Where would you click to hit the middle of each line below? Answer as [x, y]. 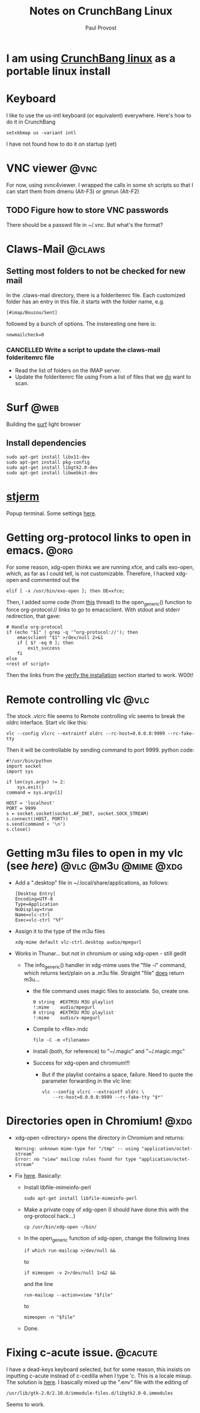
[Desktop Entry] [35, 894]
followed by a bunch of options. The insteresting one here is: [81, 324]
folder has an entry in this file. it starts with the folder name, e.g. [86, 301]
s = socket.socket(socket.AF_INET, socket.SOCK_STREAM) [77, 814]
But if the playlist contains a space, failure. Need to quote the [117, 1075]
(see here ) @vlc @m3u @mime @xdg [95, 866]
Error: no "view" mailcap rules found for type [75, 1159]
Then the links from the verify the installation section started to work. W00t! [100, 675]
